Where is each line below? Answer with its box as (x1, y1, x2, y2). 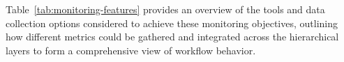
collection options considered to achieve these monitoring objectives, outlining (6, 15, 338, 30)
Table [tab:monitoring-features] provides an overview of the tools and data (6, 2, 325, 16)
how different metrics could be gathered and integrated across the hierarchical (6, 29, 339, 44)
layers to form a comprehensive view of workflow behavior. (6, 42, 256, 57)
